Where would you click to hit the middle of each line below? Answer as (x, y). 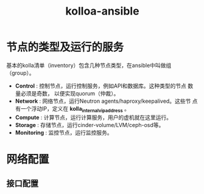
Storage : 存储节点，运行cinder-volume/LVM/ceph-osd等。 (90, 125)
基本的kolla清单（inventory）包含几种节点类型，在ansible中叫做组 (89, 65)
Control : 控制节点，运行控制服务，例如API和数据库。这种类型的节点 (101, 86)
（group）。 (20, 73)
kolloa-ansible (102, 11)
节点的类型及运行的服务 (65, 47)
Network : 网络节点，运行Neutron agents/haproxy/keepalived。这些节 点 (106, 101)
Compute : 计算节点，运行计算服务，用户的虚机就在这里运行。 (93, 117)
